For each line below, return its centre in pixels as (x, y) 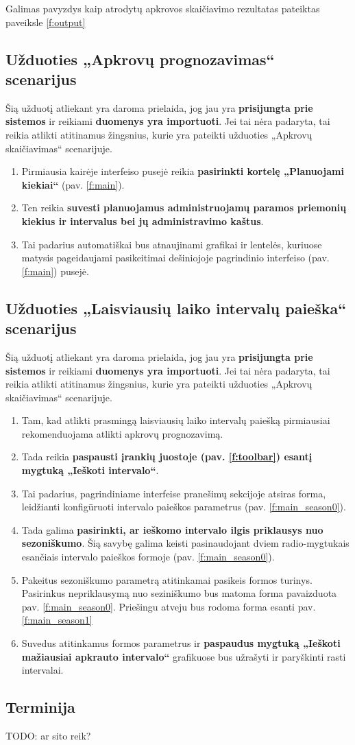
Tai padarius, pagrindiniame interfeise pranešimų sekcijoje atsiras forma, (174, 493)
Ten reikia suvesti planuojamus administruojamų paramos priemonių (184, 208)
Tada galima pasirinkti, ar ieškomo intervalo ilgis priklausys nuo (172, 529)
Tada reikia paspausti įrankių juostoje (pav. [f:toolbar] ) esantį (167, 457)
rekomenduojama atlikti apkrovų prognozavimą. (122, 433)
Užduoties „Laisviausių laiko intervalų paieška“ (176, 308)
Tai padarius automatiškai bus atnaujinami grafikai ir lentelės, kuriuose (172, 244)
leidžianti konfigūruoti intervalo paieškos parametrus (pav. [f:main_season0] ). (184, 507)
